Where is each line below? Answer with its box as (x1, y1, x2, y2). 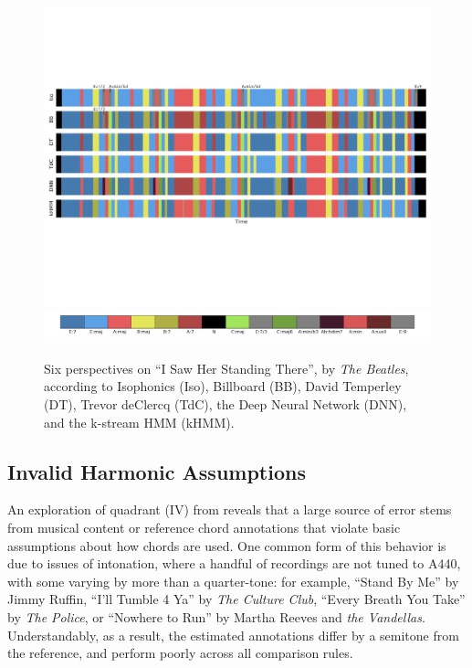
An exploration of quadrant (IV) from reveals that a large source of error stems (7, 500, 452, 519)
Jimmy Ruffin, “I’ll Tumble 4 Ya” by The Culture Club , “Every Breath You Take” (7, 589, 466, 609)
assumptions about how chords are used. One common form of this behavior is (7, 535, 446, 555)
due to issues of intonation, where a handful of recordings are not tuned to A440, (7, 554, 461, 573)
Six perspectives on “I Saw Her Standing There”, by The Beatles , (44, 358, 409, 377)
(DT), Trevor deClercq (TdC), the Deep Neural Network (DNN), (44, 395, 407, 414)
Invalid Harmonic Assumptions (7, 457, 306, 485)
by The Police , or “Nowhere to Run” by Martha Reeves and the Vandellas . (7, 608, 425, 627)
